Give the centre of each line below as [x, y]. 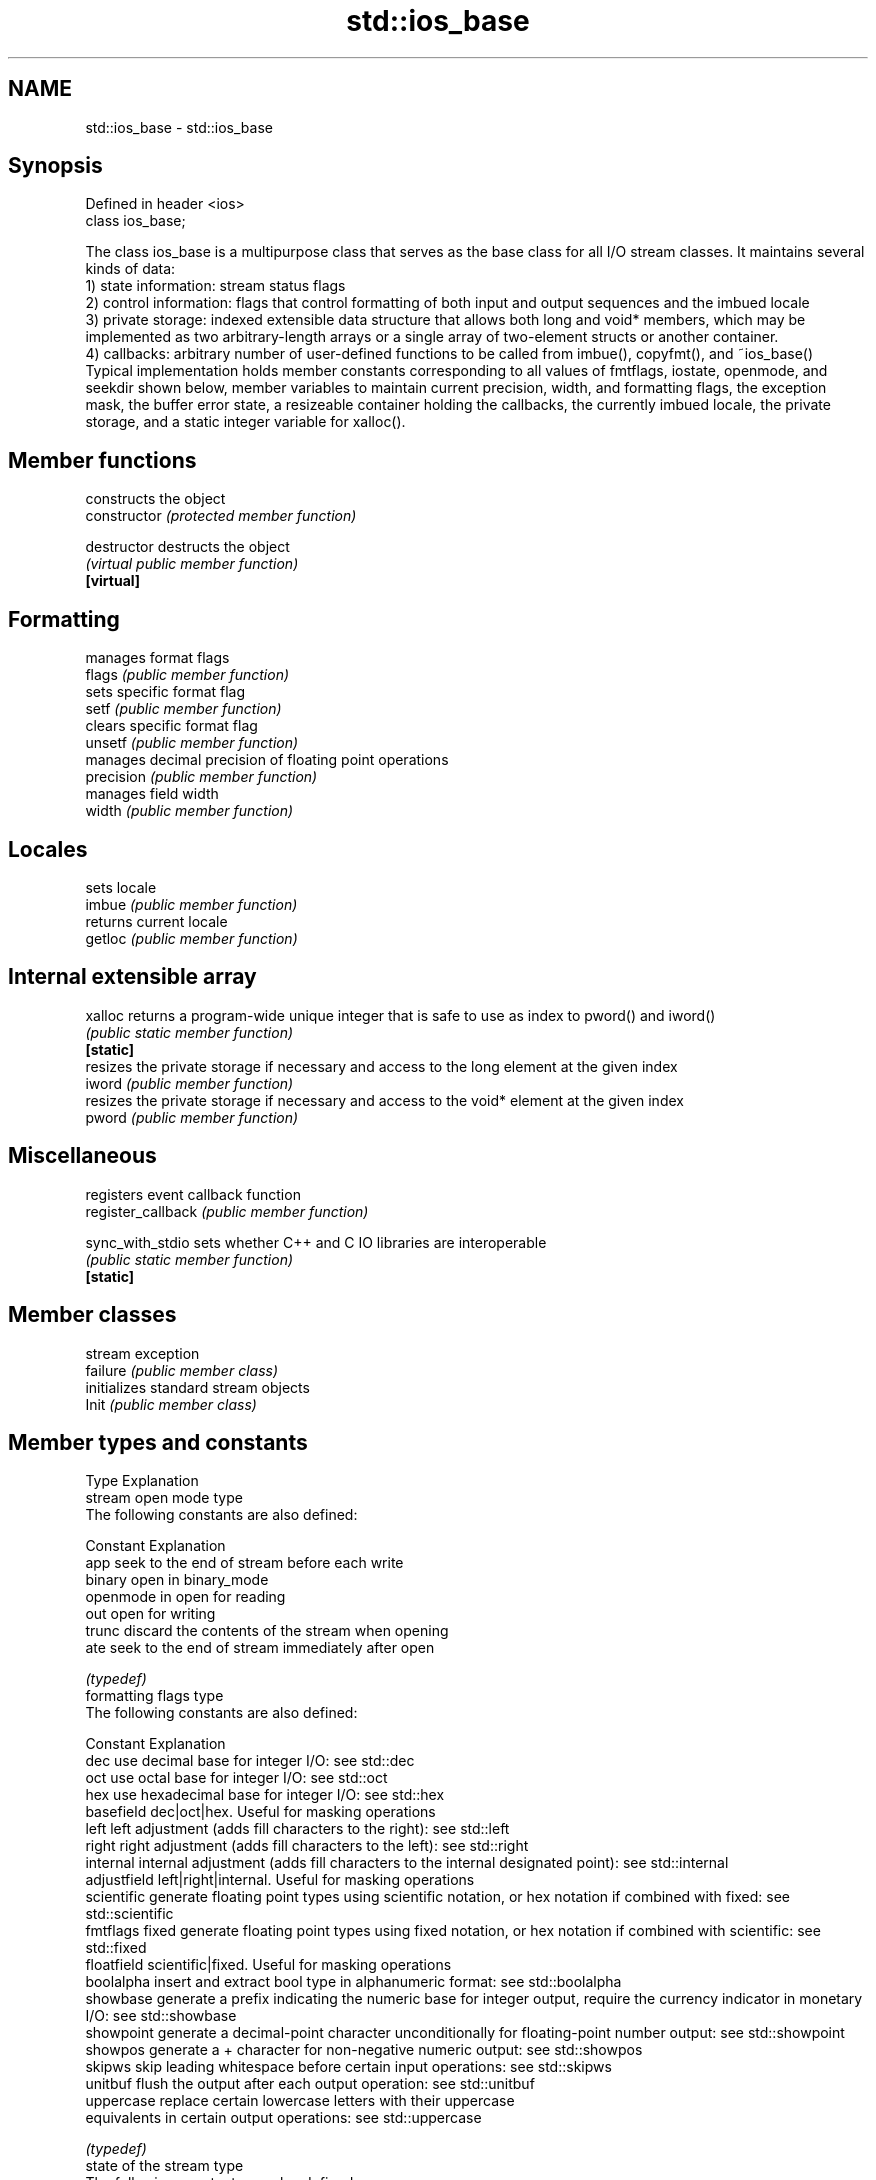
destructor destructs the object [187, 547]
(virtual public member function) [192, 564]
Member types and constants [158, 1442]
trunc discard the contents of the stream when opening [267, 1631]
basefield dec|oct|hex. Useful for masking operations [260, 1812]
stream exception [142, 1353]
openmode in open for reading [185, 1597]
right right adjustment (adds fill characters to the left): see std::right [307, 1846]
